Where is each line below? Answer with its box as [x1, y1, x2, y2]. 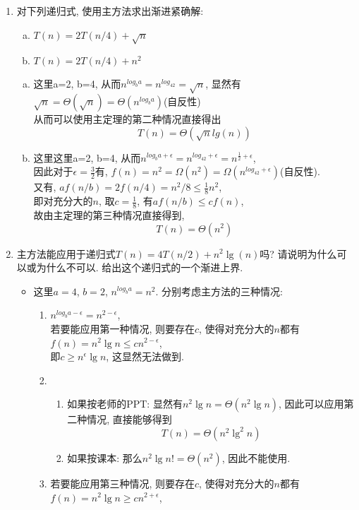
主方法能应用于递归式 [16, 246, 116, 261]
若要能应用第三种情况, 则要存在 [50, 475, 195, 490]
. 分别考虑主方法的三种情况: [155, 283, 283, 298]
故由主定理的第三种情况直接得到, [33, 207, 185, 222]
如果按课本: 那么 [67, 450, 142, 465]
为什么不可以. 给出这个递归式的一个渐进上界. [36, 260, 243, 275]
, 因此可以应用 [279, 396, 344, 411]
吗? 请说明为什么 [260, 246, 337, 261]
